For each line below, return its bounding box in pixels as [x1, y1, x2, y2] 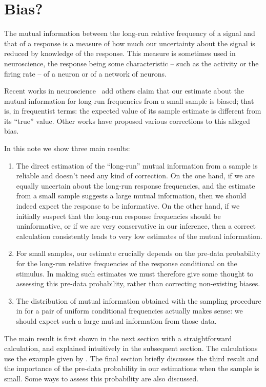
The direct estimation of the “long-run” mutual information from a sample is [16, 160, 258, 171]
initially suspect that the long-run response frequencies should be [16, 210, 221, 221]
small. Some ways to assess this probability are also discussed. [4, 373, 199, 383]
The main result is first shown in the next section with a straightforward [4, 333, 232, 343]
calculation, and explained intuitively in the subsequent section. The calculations [4, 343, 258, 354]
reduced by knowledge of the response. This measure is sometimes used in [4, 48, 236, 59]
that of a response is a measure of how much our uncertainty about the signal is [4, 38, 255, 48]
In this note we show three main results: [4, 143, 130, 154]
